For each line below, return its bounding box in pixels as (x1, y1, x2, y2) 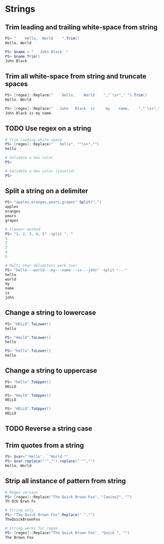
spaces (5, 79, 28, 88)
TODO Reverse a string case (5, 424, 93, 433)
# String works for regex (5, 526, 58, 531)
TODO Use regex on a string (5, 124, 91, 133)
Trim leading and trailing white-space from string (5, 23, 158, 31)
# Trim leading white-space (5, 137, 62, 142)
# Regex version (5, 490, 38, 495)
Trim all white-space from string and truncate (5, 72, 146, 80)
